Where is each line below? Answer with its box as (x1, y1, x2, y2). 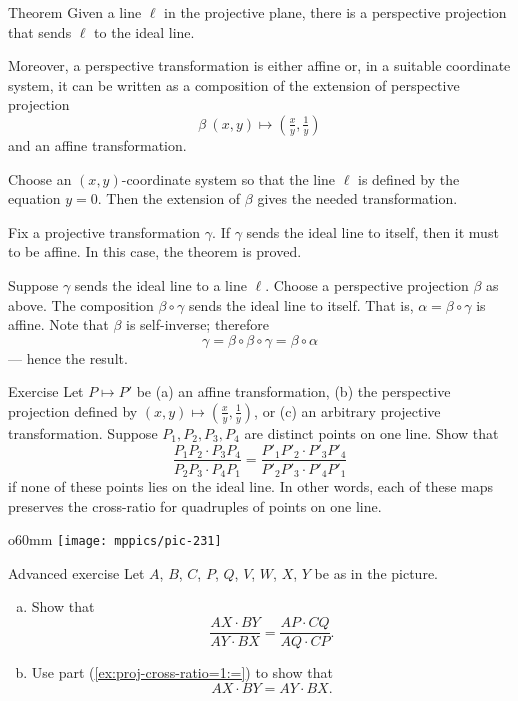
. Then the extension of (97, 188, 241, 209)
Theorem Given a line (8, 2, 142, 22)
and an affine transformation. (8, 134, 187, 155)
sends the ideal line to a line (74, 274, 247, 295)
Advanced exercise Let (8, 562, 145, 583)
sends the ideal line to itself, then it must (246, 221, 499, 242)
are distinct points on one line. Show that (244, 422, 499, 443)
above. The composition (8, 294, 154, 315)
